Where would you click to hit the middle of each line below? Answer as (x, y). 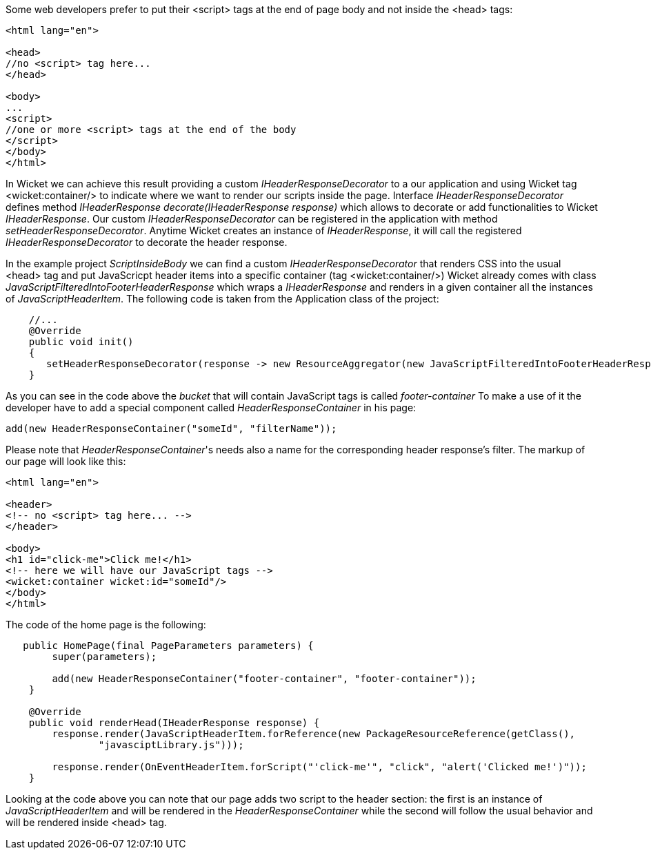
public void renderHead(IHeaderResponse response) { (174, 723)
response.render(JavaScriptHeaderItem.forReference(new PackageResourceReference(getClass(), (314, 734)
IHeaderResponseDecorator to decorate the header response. (147, 242)
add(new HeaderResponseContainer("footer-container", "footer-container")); (264, 679)
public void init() (81, 342)
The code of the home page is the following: (106, 625)
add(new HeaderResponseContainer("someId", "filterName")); (171, 429)
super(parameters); (104, 657)
